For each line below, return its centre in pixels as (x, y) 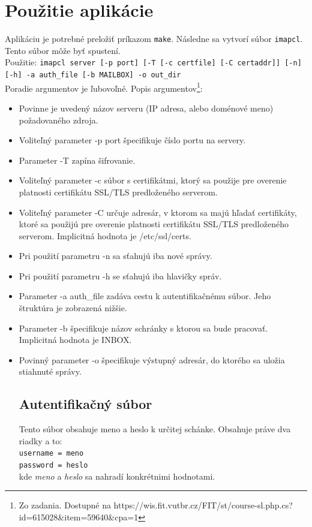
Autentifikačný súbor (85, 404)
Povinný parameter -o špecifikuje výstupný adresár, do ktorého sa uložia (152, 359)
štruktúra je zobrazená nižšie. (73, 308)
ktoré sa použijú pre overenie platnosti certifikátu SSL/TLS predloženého (154, 224)
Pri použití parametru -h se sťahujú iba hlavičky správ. (120, 275)
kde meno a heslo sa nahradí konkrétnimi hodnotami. (117, 476)
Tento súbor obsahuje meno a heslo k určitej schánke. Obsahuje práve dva (155, 429)
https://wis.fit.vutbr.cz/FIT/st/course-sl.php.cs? (203, 505)
